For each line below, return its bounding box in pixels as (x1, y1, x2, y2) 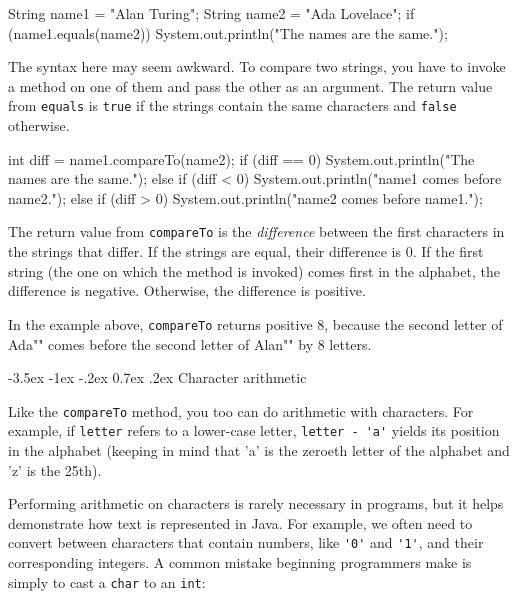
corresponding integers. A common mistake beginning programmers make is (8, 552, 472, 573)
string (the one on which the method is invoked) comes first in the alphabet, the (8, 260, 500, 281)
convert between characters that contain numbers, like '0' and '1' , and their (8, 532, 484, 553)
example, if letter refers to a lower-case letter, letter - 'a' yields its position (8, 420, 500, 441)
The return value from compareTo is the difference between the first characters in (8, 221, 505, 242)
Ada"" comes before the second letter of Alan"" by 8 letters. (8, 333, 372, 354)
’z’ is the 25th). (8, 459, 102, 480)
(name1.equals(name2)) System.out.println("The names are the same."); (8, 22, 448, 43)
